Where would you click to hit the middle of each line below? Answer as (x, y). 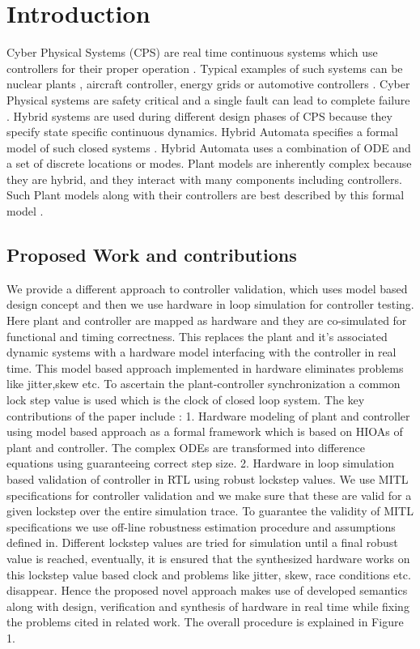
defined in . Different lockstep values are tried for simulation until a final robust (202, 542)
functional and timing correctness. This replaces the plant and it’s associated (197, 336)
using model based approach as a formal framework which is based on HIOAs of (205, 431)
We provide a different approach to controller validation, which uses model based (207, 288)
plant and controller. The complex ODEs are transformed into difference (186, 447)
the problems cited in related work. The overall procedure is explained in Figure (205, 622)
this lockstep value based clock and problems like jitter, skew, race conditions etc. (209, 574)
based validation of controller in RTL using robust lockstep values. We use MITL (208, 478)
